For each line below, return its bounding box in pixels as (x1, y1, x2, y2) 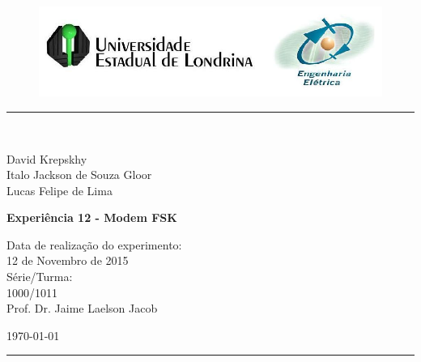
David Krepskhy (6, 150, 87, 167)
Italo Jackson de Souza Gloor (6, 166, 152, 183)
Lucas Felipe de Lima (6, 181, 113, 198)
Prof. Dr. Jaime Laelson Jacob (6, 300, 158, 317)
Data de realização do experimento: (6, 236, 182, 253)
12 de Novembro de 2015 (6, 252, 129, 269)
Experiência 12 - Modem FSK (6, 209, 177, 226)
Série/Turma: (6, 268, 73, 285)
